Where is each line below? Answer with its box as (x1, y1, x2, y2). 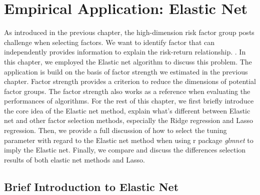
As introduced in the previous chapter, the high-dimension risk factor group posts (4, 27, 254, 37)
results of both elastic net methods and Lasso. (4, 154, 145, 164)
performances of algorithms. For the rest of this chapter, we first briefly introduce (4, 95, 254, 106)
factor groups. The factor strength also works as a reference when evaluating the (4, 85, 250, 96)
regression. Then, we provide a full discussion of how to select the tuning (4, 125, 227, 135)
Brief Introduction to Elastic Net (4, 178, 179, 194)
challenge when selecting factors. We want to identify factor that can (4, 36, 214, 47)
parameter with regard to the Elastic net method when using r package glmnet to (4, 134, 253, 145)
